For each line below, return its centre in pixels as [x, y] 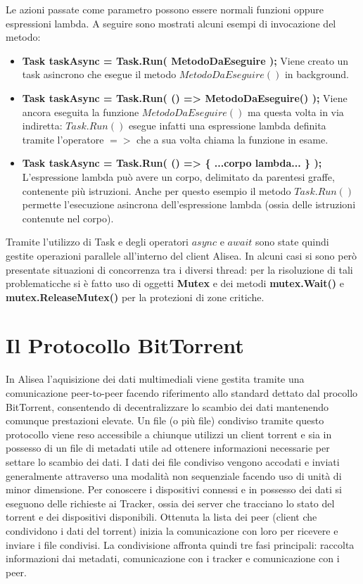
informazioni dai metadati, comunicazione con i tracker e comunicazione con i [173, 558]
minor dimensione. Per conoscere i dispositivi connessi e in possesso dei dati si [174, 489]
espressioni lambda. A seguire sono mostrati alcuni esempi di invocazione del [171, 23]
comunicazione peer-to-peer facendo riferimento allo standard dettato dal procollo [182, 393]
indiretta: [42, 126]
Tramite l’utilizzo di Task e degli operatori [97, 242]
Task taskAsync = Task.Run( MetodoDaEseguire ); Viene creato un [185, 60]
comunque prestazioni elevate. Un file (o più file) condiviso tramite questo [165, 420]
